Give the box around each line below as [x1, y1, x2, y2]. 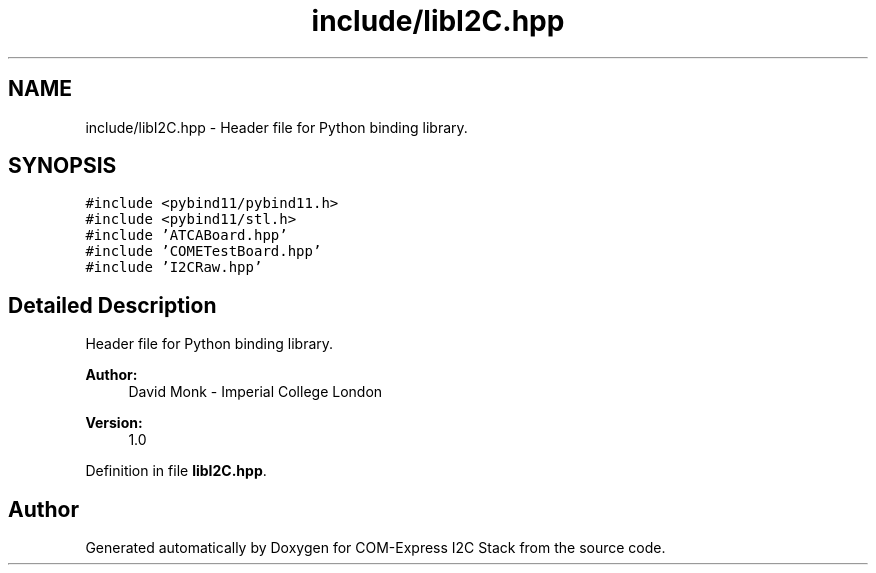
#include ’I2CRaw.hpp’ [85, 259, 263, 276]
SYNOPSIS [8, 153, 117, 179]
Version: [85, 414, 143, 432]
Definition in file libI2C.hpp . [85, 462, 267, 480]
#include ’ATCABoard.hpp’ [85, 227, 288, 244]
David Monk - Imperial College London [128, 383, 383, 401]
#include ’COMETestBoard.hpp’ [85, 243, 322, 260]
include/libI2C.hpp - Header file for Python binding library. [85, 118, 468, 136]
